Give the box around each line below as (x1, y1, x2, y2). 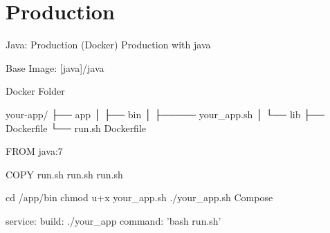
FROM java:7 (6, 144, 63, 158)
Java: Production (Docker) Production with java (6, 37, 211, 52)
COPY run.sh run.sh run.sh (6, 167, 123, 181)
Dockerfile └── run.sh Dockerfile (6, 120, 147, 135)
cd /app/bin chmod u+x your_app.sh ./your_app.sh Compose (6, 190, 273, 205)
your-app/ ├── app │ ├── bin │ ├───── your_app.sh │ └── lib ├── (6, 106, 324, 121)
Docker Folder (6, 84, 65, 98)
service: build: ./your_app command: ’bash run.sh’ (6, 213, 221, 227)
